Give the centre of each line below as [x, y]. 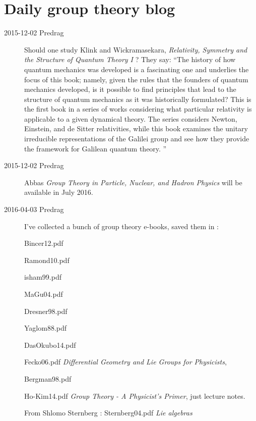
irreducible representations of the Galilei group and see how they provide [137, 139]
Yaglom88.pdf [46, 328]
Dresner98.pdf [46, 311]
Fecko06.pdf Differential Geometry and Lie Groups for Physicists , [125, 362]
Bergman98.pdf [48, 378]
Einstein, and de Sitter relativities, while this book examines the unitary [136, 128]
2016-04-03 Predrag [34, 209]
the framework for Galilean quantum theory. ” [95, 148]
